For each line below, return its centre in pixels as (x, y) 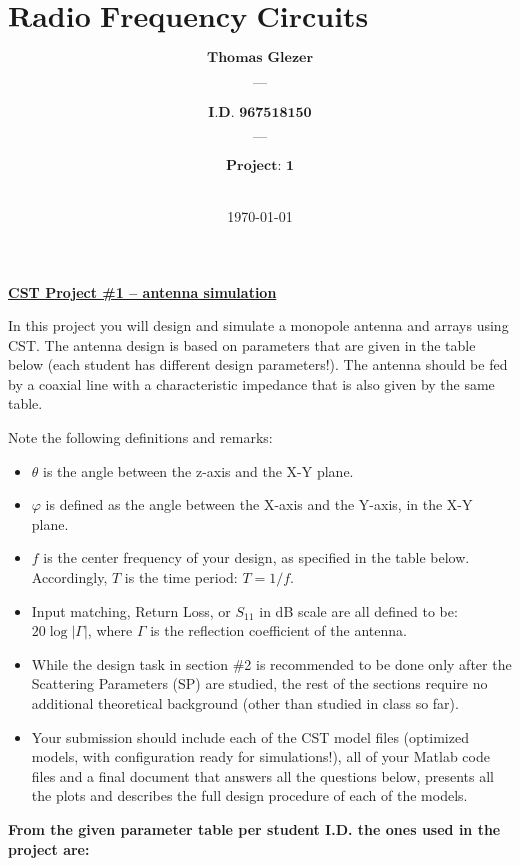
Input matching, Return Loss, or (131, 610)
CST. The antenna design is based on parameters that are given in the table (242, 344)
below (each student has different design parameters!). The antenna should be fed (258, 364)
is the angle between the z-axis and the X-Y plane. (198, 470)
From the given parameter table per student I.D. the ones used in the (254, 828)
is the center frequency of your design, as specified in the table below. (256, 557)
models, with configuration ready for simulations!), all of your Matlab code (260, 756)
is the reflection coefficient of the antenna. (278, 630)
